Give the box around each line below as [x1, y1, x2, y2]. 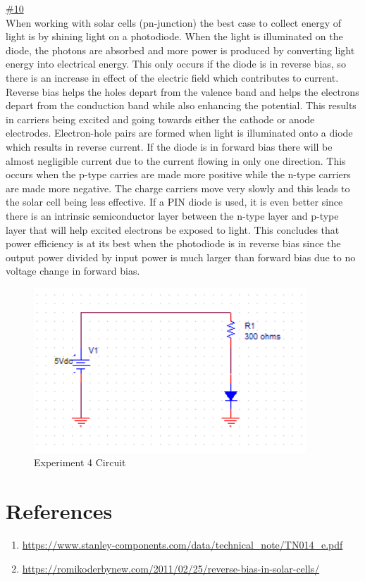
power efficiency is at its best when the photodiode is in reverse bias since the [6, 236, 341, 251]
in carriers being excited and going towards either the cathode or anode [6, 111, 315, 126]
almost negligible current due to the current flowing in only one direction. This [6, 153, 346, 168]
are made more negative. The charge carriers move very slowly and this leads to [6, 180, 350, 195]
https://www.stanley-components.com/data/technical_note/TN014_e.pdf [22, 537, 343, 552]
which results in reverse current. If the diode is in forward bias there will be [6, 139, 333, 154]
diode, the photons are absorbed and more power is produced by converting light [6, 42, 355, 57]
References [6, 496, 113, 525]
